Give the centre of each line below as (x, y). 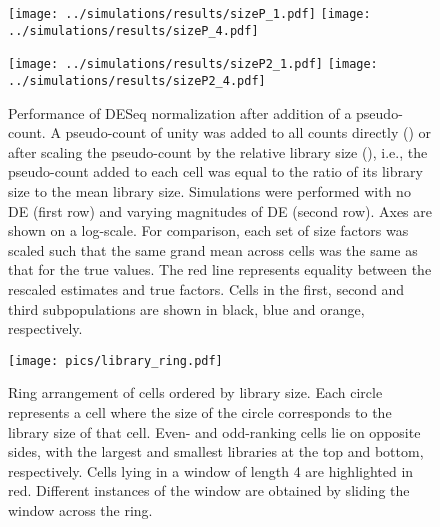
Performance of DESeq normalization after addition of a (180, 112)
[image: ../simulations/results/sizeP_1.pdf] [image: (189, 14)
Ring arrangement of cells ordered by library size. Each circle (195, 392)
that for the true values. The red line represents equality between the (220, 269)
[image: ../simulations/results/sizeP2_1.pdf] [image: (193, 64)
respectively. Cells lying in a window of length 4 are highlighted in (211, 470)
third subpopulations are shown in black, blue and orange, (186, 308)
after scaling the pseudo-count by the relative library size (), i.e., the (218, 151)
